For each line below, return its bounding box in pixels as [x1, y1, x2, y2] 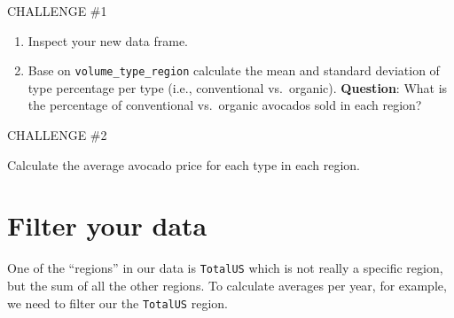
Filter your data [7, 207, 207, 244]
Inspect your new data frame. [27, 31, 189, 50]
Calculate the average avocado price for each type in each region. [7, 155, 360, 174]
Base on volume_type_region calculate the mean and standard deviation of [27, 61, 440, 80]
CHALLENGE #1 [7, 2, 107, 19]
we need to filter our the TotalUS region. [7, 293, 228, 312]
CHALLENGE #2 [7, 126, 107, 144]
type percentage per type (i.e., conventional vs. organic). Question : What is [27, 78, 448, 97]
